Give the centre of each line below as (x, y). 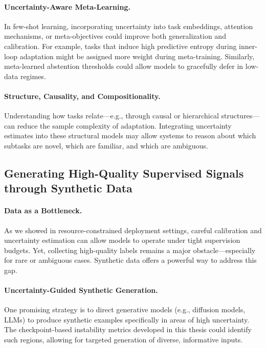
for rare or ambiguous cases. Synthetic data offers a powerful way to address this (130, 260)
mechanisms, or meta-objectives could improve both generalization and (115, 36)
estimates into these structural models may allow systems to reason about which (130, 135)
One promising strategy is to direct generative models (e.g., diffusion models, (125, 309)
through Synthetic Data (68, 188)
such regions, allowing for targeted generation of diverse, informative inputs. (124, 340)
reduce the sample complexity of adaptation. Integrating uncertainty (124, 125)
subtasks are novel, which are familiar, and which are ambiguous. (106, 145)
